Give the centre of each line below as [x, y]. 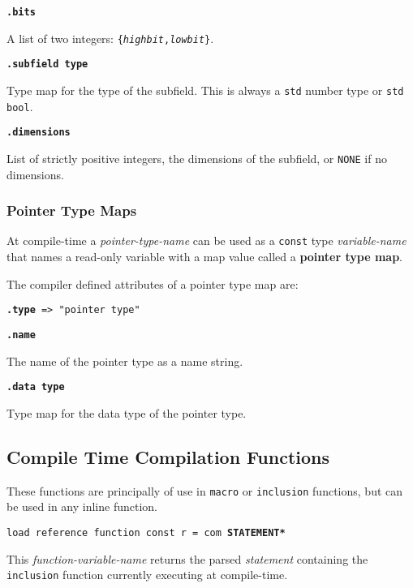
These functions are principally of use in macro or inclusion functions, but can [205, 490]
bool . [20, 106]
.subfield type [47, 64]
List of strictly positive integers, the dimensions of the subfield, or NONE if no [197, 158]
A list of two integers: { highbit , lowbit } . [110, 38]
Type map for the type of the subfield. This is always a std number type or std [205, 90]
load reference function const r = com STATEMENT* [146, 532]
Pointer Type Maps [72, 210]
